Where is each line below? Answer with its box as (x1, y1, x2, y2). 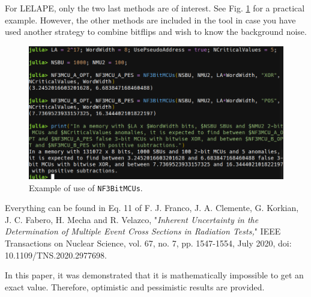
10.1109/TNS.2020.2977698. (5, 248, 107, 261)
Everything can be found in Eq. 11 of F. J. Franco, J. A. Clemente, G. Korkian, (5, 201, 299, 214)
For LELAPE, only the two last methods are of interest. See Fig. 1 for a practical (5, 2, 305, 14)
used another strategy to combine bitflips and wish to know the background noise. (5, 25, 307, 38)
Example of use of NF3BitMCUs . (29, 181, 143, 194)
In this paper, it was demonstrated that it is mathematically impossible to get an (5, 269, 304, 281)
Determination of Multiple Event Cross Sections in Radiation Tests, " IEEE (5, 225, 281, 237)
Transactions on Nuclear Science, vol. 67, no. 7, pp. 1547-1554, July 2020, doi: (5, 236, 292, 249)
